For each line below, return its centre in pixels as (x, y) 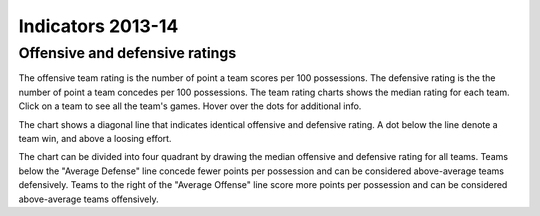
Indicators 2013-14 (98, 26)
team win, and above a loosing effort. (95, 138)
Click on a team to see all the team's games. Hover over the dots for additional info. (190, 106)
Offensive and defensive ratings (127, 53)
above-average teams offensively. (88, 199)
